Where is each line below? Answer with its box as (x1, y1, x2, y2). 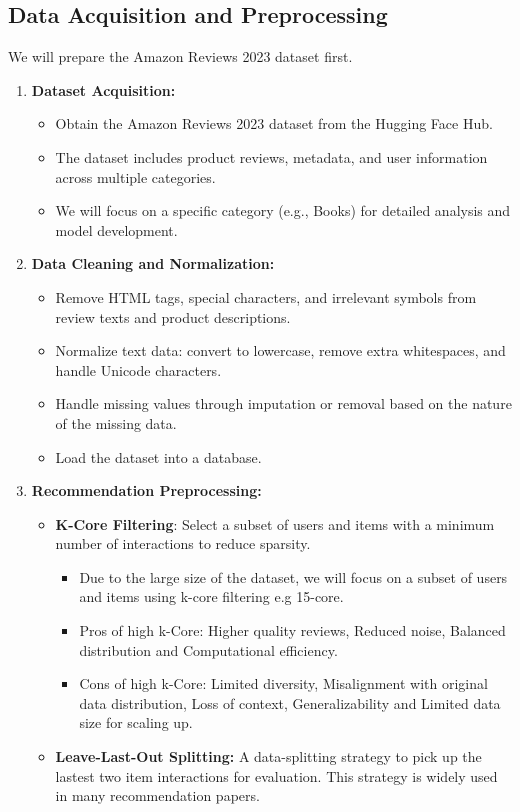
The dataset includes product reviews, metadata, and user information (55, 146, 488, 167)
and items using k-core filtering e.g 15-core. (79, 586, 344, 607)
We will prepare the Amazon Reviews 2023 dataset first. (8, 46, 353, 67)
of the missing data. (55, 412, 177, 433)
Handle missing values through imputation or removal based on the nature (55, 393, 512, 414)
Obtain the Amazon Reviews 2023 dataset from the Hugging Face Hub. (55, 113, 493, 134)
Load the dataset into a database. (55, 446, 262, 467)
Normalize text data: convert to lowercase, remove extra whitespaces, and (55, 340, 506, 361)
